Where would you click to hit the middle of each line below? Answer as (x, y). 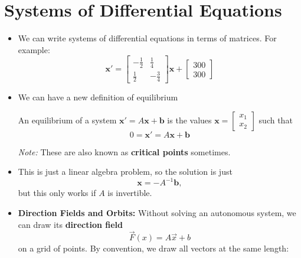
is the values (189, 120)
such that (276, 120)
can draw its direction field (71, 224)
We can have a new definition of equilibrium (98, 97)
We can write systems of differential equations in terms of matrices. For (147, 38)
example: (34, 49)
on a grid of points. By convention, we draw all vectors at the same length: (153, 248)
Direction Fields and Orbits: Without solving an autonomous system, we (157, 212)
